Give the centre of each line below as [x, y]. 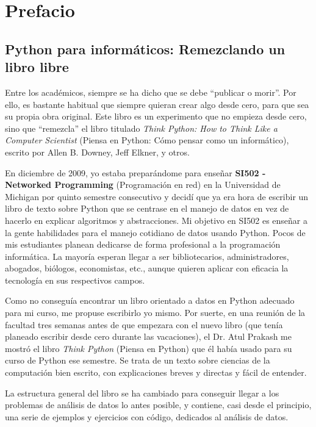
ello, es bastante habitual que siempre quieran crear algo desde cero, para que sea [157, 104]
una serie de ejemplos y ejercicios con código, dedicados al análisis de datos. [147, 416]
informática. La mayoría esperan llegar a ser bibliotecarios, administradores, [147, 256]
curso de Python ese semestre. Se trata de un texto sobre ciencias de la [138, 360]
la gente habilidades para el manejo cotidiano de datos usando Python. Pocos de [155, 232]
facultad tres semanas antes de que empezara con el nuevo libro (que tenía [144, 324]
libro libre [37, 67]
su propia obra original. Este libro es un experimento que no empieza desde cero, [156, 116]
